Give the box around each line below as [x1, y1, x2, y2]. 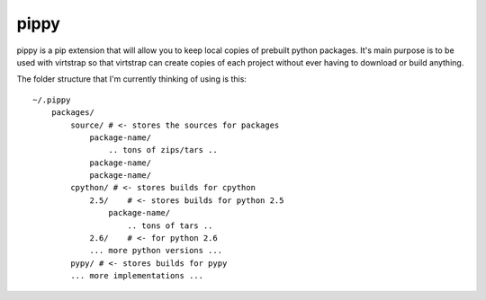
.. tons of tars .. [127, 220, 213, 231]
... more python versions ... [89, 245, 223, 256]
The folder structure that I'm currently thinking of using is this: [16, 74, 247, 84]
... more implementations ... [70, 270, 204, 281]
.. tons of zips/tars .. [108, 145, 218, 155]
